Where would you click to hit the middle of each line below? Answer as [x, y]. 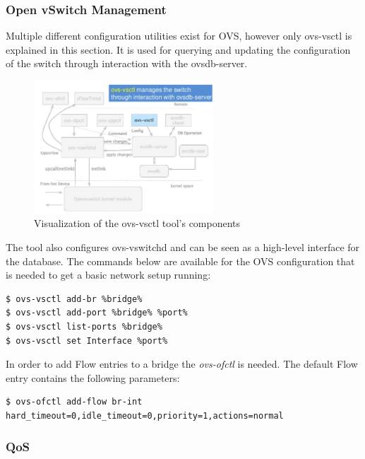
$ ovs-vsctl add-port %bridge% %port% [97, 313]
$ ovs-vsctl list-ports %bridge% [84, 326]
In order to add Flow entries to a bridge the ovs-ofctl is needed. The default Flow [182, 364]
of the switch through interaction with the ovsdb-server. [127, 63]
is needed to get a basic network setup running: [108, 275]
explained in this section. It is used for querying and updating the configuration [178, 49]
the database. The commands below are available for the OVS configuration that [180, 261]
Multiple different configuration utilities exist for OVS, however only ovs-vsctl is [179, 36]
